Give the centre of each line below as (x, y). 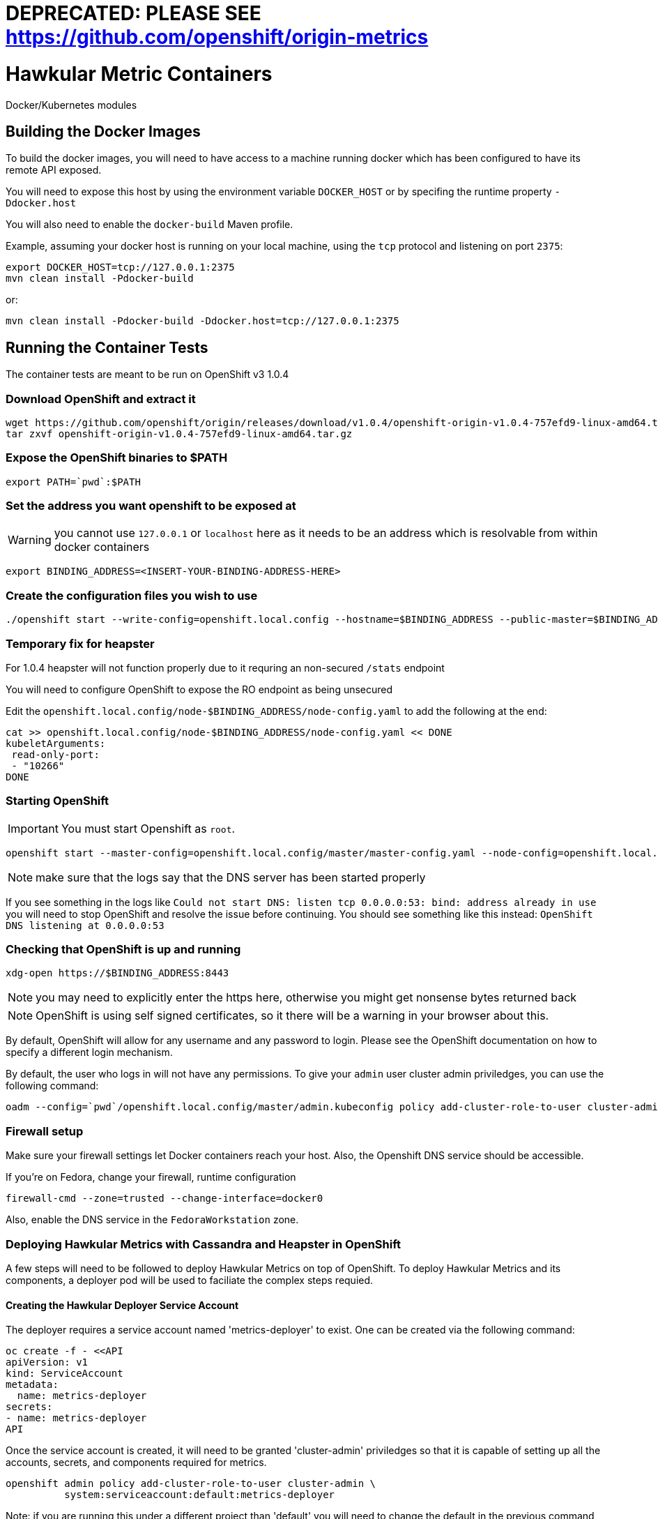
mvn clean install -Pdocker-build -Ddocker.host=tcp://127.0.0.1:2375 (202, 321)
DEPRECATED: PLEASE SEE (133, 13)
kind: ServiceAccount (64, 1374)
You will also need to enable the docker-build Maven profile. (150, 225)
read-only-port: (55, 754)
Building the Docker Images (103, 131)
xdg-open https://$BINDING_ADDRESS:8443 (117, 973)
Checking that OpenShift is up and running (123, 950)
